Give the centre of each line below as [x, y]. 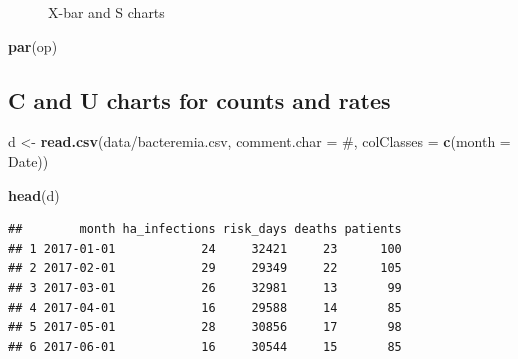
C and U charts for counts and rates [199, 99]
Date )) [28, 160]
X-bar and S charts [106, 12]
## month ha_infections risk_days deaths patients [205, 229]
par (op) [33, 45]
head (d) [34, 194]
